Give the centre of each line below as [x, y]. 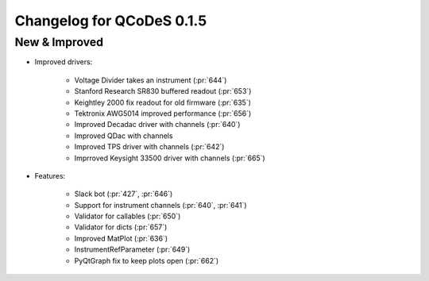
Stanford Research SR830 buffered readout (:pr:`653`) [163, 91]
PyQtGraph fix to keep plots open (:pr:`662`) [147, 260]
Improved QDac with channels [124, 136]
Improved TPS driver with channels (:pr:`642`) [149, 147]
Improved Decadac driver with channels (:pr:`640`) [157, 125]
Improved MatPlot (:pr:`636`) [121, 238]
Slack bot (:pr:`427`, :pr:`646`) [124, 194]
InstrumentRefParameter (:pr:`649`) [132, 249]
